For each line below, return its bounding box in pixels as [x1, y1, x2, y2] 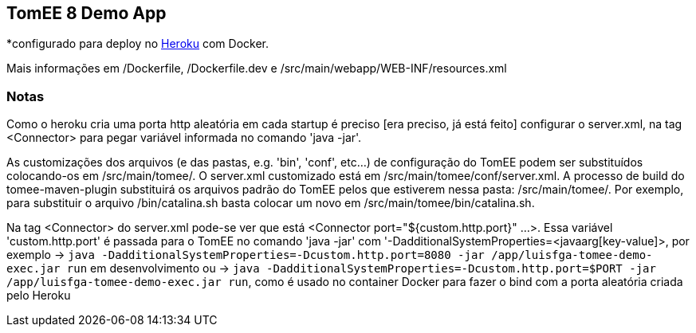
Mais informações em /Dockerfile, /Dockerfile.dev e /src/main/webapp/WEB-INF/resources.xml [6, 61, 507, 76]
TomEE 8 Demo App [6, 3, 167, 23]
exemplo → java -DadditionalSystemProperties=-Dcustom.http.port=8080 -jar [6, 248, 485, 262]
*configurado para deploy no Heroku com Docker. [6, 37, 269, 51]
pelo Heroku [6, 288, 71, 303]
